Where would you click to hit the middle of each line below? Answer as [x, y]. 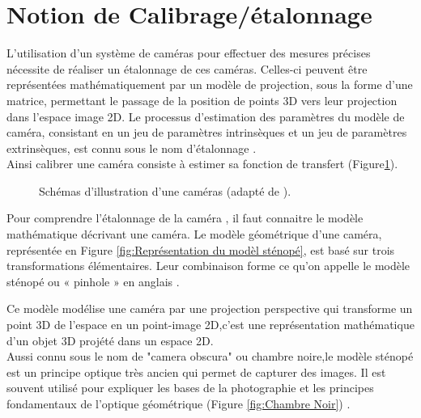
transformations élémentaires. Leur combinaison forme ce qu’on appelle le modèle [208, 266]
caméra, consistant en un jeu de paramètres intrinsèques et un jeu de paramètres [207, 132]
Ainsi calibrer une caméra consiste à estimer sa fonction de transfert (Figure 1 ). [202, 164]
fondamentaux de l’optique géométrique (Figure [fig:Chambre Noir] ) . [179, 403]
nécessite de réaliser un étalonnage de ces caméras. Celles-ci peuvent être [187, 68]
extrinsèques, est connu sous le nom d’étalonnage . [132, 148]
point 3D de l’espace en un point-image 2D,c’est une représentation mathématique [210, 325]
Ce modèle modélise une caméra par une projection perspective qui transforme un [210, 308]
